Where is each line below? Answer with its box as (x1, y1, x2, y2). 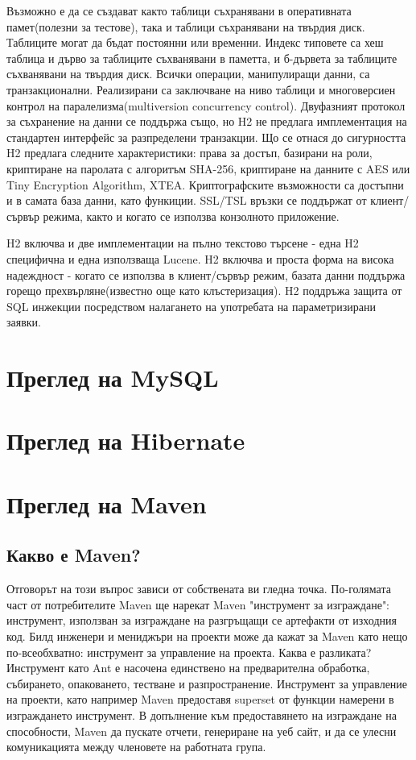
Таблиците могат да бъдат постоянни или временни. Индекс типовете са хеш (6, 34, 384, 51)
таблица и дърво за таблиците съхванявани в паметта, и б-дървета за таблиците (6, 49, 397, 66)
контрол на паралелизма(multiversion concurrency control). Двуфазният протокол (6, 97, 406, 114)
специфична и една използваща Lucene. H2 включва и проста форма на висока (6, 250, 394, 267)
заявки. (6, 314, 41, 330)
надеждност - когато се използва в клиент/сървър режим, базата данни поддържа (6, 266, 406, 283)
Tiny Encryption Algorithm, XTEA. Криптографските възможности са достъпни (6, 176, 404, 193)
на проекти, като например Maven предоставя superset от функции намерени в (6, 691, 394, 708)
